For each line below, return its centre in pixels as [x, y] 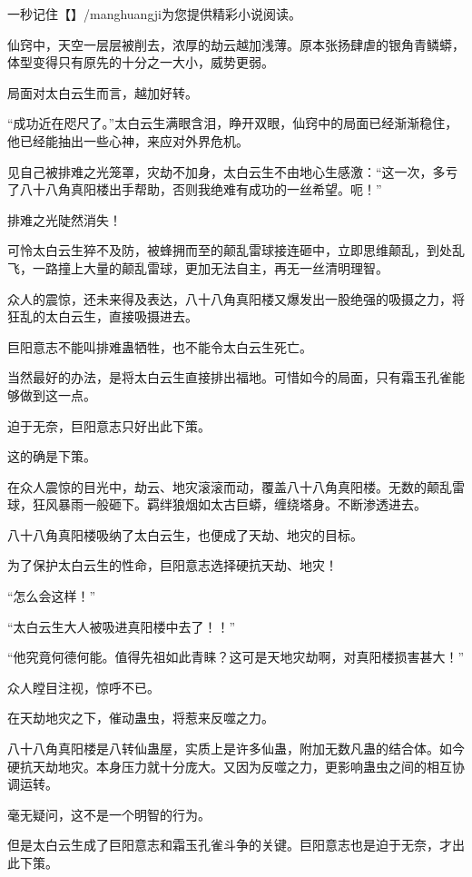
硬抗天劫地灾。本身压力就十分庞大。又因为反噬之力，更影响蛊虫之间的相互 [230, 766]
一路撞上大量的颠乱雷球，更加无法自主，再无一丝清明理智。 [210, 267]
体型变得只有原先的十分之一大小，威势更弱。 [141, 62]
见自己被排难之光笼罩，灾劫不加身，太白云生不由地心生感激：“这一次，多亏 [233, 171]
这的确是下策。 [52, 456]
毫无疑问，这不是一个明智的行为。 [109, 814]
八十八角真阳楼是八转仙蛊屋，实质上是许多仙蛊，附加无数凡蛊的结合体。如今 [236, 749]
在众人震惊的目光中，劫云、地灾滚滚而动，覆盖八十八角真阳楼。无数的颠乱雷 [236, 486]
